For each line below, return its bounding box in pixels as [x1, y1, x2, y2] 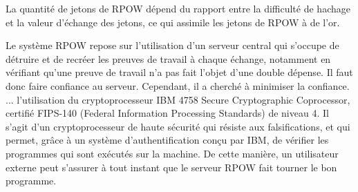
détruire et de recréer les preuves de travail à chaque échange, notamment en [6, 51, 331, 66]
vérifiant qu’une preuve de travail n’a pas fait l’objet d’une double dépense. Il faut [6, 65, 353, 79]
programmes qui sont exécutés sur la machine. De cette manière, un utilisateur [6, 146, 339, 160]
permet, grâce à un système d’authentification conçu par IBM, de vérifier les [6, 133, 329, 147]
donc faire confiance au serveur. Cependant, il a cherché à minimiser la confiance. [6, 78, 350, 93]
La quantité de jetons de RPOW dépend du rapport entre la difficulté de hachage [6, 1, 350, 15]
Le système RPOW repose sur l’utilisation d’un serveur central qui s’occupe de [6, 38, 339, 52]
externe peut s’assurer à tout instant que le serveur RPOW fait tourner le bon [6, 160, 337, 174]
